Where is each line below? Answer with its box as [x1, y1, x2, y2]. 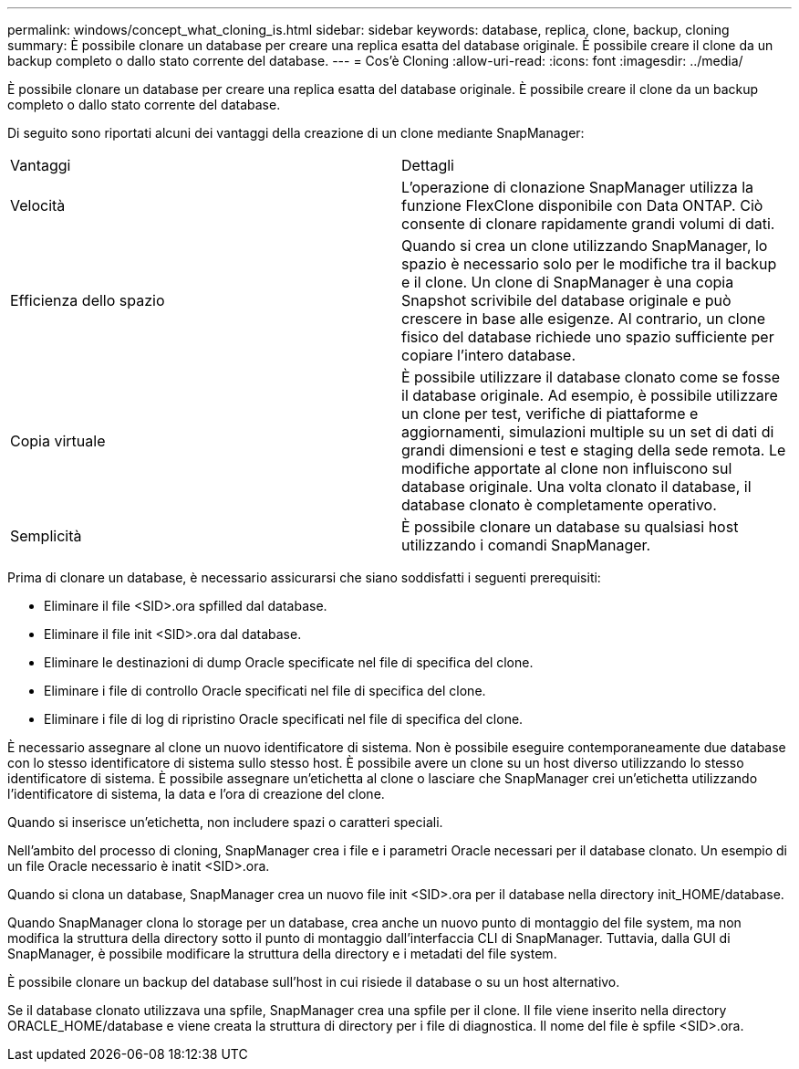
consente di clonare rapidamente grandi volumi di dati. [401, 215, 775, 233]
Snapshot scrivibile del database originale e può [401, 291, 732, 309]
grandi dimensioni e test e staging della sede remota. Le [401, 441, 786, 459]
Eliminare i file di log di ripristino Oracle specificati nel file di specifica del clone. [44, 711, 524, 727]
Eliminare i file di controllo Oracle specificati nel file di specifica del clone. [44, 683, 486, 698]
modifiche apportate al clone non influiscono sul [401, 459, 732, 477]
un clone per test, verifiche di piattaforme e [401, 404, 699, 423]
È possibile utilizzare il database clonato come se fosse [401, 368, 781, 386]
